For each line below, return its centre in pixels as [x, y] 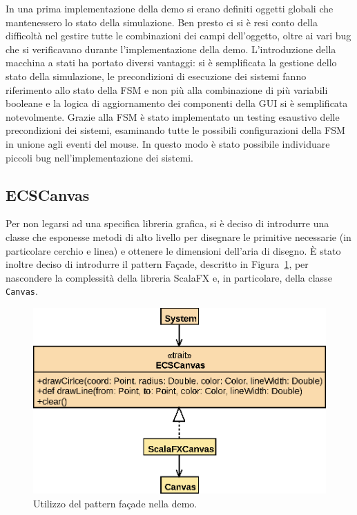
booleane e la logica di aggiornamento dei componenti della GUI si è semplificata [177, 103]
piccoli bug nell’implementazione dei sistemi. [99, 157]
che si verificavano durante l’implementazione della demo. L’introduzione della [171, 49]
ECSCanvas [48, 194]
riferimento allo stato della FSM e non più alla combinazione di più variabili [167, 89]
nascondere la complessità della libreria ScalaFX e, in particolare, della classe [169, 277]
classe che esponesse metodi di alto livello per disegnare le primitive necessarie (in [178, 236]
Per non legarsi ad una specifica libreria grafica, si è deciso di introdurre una [167, 223]
